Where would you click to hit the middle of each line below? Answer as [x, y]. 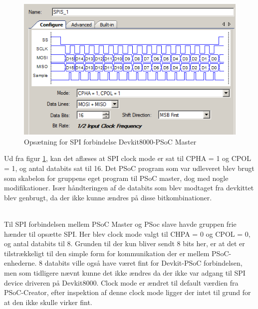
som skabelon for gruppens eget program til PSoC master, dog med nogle [116, 178]
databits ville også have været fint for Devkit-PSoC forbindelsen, [143, 263]
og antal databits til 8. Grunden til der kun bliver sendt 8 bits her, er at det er [125, 243]
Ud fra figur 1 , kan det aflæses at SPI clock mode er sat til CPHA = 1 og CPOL [128, 158]
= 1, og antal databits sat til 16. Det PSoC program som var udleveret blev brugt [129, 168]
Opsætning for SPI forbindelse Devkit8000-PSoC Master [110, 141]
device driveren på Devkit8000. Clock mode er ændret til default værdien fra [121, 282]
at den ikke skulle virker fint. [48, 302]
